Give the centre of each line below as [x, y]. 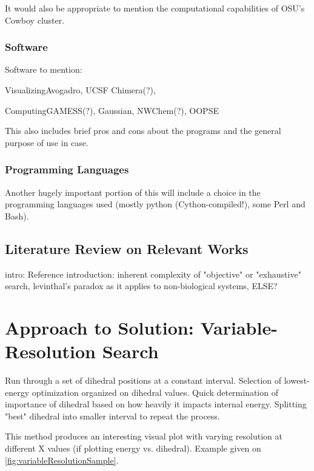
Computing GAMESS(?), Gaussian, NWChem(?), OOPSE [112, 110]
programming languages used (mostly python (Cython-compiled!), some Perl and [155, 204]
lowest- [297, 380]
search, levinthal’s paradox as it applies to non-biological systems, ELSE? [141, 286]
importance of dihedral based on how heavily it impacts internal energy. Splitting [156, 404]
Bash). [17, 215]
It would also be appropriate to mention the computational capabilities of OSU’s [155, 8]
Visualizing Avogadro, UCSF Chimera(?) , [80, 90]
